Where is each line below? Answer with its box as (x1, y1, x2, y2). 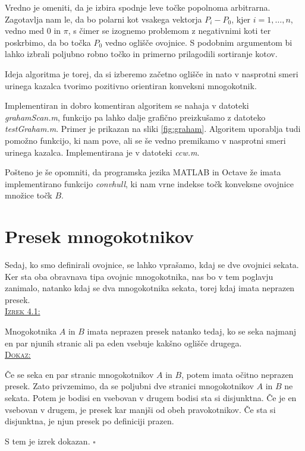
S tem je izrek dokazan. (5, 434, 90, 447)
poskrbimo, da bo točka (5, 36, 91, 48)
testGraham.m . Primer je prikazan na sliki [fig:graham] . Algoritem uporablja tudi (5, 122, 301, 135)
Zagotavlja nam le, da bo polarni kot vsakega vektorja (5, 12, 202, 25)
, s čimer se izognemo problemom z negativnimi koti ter (68, 24, 271, 37)
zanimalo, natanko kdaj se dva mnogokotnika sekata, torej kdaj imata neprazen (5, 282, 295, 294)
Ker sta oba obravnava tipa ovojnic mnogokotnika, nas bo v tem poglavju (5, 270, 273, 282)
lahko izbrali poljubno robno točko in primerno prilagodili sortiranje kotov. (5, 48, 278, 60)
